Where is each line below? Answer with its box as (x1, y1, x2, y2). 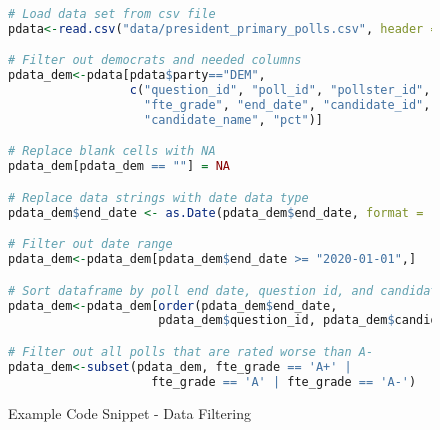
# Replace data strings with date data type (8, 190, 309, 205)
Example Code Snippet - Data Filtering (8, 402, 251, 423)
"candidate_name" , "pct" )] (144, 112, 324, 127)
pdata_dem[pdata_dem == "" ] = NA (8, 159, 231, 174)
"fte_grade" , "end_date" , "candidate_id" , (144, 98, 431, 113)
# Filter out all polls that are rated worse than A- (8, 344, 374, 359)
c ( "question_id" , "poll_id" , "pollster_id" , (129, 83, 431, 98)
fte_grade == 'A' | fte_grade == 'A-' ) (151, 374, 417, 389)
